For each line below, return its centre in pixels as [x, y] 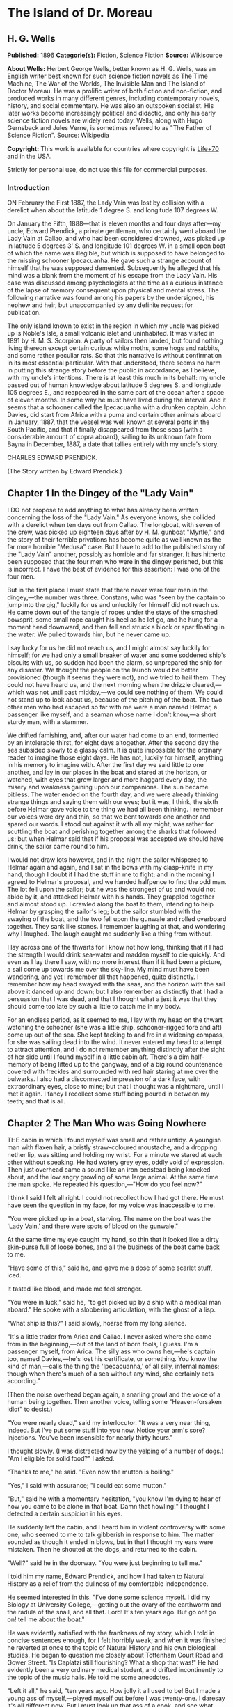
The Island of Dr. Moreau [80, 13]
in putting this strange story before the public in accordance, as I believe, [112, 370]
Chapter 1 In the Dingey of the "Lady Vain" [101, 493]
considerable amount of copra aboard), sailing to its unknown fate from [109, 437]
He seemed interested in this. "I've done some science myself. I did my [109, 1597]
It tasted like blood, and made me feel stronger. [75, 1289]
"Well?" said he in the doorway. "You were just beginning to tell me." [105, 1563]
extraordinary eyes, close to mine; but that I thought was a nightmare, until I [115, 1087]
